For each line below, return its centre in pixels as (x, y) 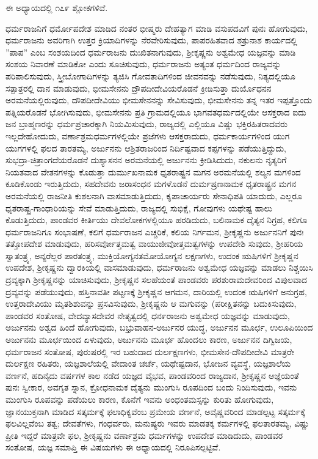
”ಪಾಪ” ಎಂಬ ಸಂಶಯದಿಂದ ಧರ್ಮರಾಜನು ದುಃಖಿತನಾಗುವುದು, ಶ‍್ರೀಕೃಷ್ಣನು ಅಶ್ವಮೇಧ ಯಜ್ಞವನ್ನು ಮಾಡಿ (151, 52)
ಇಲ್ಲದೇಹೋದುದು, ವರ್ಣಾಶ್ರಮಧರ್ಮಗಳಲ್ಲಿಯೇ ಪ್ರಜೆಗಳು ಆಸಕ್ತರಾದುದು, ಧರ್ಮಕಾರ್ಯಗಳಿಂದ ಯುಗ (148, 135)
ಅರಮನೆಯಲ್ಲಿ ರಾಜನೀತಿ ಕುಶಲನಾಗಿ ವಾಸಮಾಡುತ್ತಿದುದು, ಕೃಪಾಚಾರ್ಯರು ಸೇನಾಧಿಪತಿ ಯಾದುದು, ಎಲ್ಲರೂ (154, 195)
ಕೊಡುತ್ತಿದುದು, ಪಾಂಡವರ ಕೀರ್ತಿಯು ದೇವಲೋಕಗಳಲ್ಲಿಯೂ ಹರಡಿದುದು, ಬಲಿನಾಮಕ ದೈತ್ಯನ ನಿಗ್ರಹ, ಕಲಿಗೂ (157, 220)
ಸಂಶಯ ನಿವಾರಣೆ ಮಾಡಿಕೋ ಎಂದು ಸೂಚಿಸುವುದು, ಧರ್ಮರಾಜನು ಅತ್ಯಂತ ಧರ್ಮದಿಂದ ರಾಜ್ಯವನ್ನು (143, 64)
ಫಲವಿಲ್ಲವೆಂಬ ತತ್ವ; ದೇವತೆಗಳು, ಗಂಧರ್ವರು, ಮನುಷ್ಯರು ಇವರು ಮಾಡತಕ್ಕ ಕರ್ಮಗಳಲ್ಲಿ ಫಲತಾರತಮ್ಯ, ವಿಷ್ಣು (158, 423)
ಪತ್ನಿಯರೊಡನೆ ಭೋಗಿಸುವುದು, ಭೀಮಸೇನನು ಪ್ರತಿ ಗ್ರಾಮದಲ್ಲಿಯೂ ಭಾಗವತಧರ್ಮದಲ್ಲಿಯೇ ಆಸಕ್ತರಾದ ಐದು (156, 112)
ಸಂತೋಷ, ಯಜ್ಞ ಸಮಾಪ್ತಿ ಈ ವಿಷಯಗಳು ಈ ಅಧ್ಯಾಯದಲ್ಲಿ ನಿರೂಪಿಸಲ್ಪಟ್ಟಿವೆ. (113, 447)
